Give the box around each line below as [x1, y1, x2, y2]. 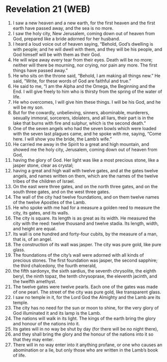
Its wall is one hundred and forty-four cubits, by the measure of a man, [12, 231, 158, 237]
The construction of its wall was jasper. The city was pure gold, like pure [12, 241, 162, 247]
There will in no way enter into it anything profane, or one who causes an [12, 342, 163, 348]
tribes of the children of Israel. [12, 178, 75, 184]
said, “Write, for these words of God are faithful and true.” [12, 78, 131, 84]
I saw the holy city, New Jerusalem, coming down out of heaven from [12, 30, 156, 36]
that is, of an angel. [12, 236, 53, 242]
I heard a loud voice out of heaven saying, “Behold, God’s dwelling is [12, 41, 154, 47]
